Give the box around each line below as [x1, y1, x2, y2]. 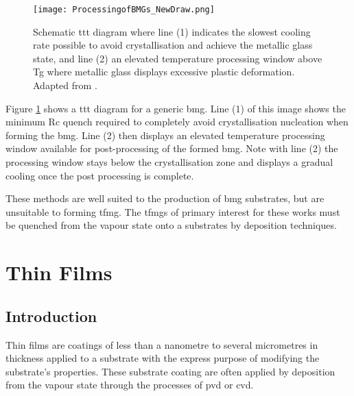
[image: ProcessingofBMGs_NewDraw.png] [33, 5, 215, 14]
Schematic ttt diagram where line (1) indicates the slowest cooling [33, 24, 311, 38]
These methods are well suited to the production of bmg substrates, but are [5, 191, 324, 206]
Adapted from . [33, 78, 97, 92]
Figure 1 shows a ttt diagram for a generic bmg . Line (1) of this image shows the [5, 101, 346, 115]
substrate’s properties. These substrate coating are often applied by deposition [5, 364, 335, 378]
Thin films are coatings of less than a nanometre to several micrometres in [5, 337, 318, 351]
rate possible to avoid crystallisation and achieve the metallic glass [33, 38, 313, 52]
